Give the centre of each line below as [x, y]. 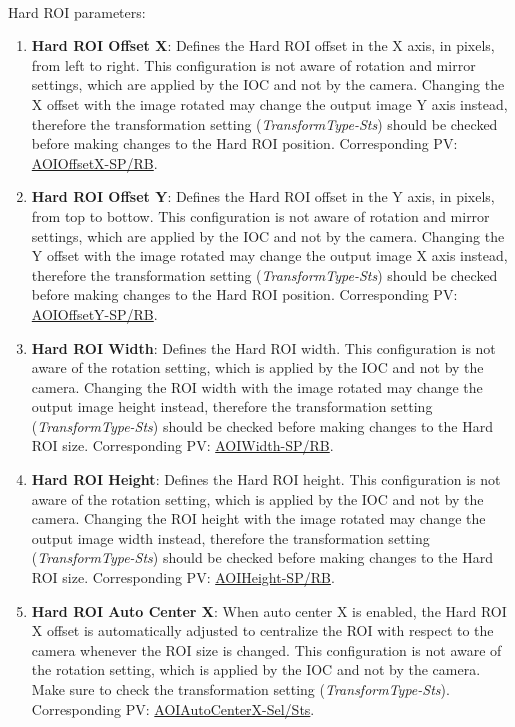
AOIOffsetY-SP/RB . [94, 313]
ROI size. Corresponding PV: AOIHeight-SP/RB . [183, 577]
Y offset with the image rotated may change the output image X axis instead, [269, 255]
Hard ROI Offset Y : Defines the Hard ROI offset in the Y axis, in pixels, [263, 196]
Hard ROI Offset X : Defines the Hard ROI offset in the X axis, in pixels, [263, 45]
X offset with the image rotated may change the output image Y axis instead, [269, 103]
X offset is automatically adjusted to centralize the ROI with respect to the [262, 630]
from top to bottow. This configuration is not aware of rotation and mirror [260, 215]
